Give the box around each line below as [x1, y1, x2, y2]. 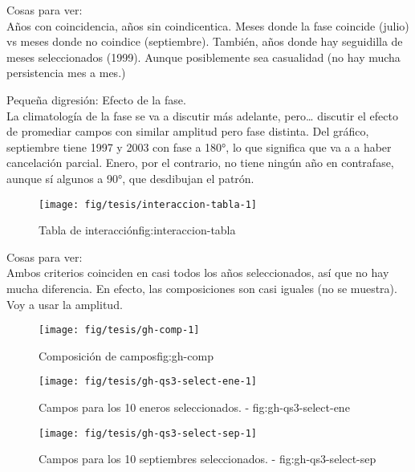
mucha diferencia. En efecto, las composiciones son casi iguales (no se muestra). [6, 279, 397, 296]
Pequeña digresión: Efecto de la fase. [6, 91, 186, 108]
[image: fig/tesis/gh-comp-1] [39, 324, 200, 336]
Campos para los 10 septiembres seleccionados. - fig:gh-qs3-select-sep [39, 450, 376, 467]
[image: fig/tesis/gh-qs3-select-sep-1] [39, 427, 258, 439]
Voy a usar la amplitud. [6, 295, 123, 312]
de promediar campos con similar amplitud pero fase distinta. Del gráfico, [6, 123, 369, 140]
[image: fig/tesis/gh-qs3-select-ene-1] [39, 376, 258, 388]
